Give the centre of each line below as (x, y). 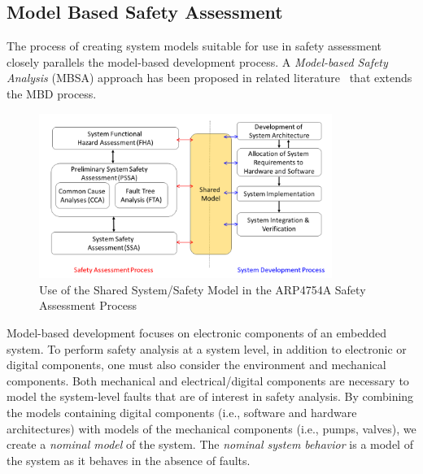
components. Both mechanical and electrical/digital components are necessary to (208, 380)
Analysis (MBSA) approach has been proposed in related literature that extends (209, 78)
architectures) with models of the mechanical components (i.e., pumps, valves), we (211, 428)
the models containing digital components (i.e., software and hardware (182, 413)
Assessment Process (88, 305)
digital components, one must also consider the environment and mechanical (196, 365)
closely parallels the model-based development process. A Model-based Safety (197, 61)
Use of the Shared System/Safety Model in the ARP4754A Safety (203, 289)
